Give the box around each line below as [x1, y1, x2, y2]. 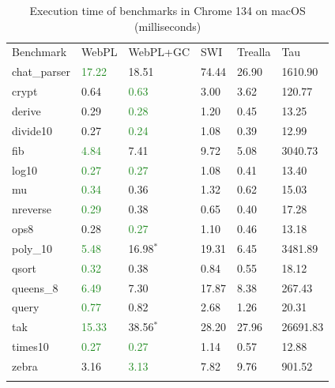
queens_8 [12, 279, 58, 296]
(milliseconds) [134, 17, 201, 34]
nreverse [12, 201, 51, 217]
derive [12, 102, 41, 119]
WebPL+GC [128, 43, 190, 60]
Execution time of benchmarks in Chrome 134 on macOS [29, 2, 306, 18]
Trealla [236, 43, 271, 60]
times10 [12, 338, 49, 355]
